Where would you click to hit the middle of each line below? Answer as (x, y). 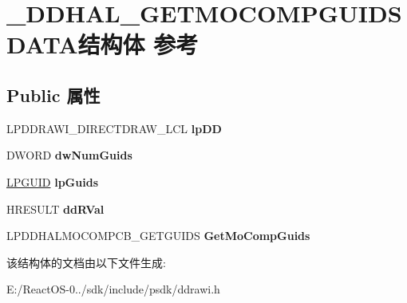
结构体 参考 (138, 44)
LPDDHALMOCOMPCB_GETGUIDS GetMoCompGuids (158, 236)
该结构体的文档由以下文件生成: (86, 262)
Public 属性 (53, 94)
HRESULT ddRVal (55, 209)
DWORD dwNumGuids (69, 155)
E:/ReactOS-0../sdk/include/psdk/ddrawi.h (113, 289)
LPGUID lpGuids (52, 181)
